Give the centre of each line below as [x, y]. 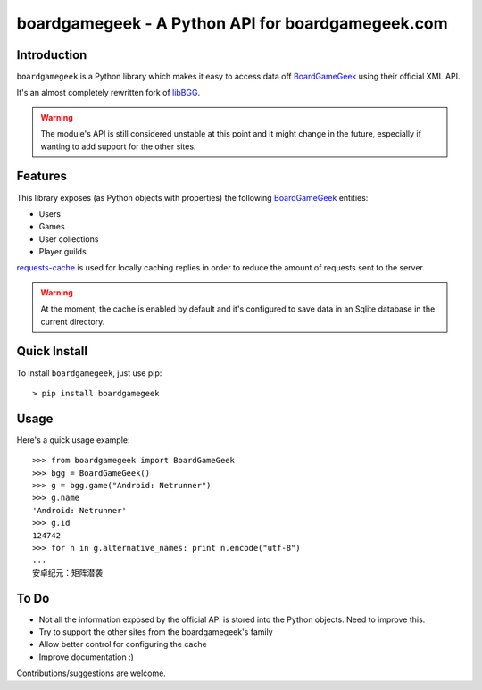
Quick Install [52, 351]
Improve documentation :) [86, 657]
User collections [69, 239]
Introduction [52, 55]
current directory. [73, 321]
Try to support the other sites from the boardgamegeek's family [156, 632]
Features [42, 176]
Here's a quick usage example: [73, 440]
